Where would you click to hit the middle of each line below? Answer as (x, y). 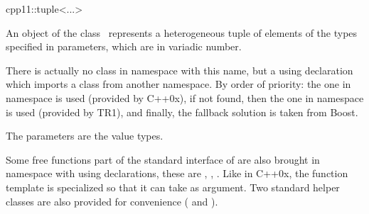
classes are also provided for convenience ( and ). (112, 201)
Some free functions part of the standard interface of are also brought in (163, 159)
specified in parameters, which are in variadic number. (124, 46)
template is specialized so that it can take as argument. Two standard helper (173, 187)
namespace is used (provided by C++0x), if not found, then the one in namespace (185, 97)
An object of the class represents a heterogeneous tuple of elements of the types (182, 32)
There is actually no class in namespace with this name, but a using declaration (180, 70)
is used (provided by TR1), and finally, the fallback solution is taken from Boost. (182, 112)
